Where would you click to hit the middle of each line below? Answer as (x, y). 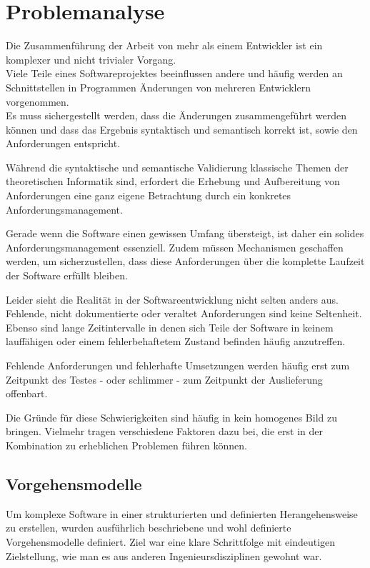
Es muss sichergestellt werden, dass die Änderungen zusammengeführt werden (176, 115)
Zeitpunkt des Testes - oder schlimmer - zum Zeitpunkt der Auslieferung (164, 379)
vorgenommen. (37, 101)
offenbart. (27, 393)
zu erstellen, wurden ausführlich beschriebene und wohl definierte (149, 528)
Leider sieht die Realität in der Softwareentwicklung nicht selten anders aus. (172, 299)
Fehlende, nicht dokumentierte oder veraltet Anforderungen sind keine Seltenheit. (184, 313)
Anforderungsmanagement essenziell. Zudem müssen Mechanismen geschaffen (175, 247)
